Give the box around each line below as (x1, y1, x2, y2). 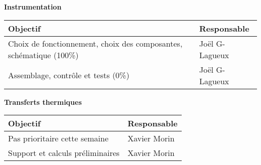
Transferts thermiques (4, 96, 82, 107)
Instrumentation (4, 2, 62, 12)
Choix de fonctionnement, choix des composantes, (8, 37, 183, 49)
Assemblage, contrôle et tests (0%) (8, 69, 129, 81)
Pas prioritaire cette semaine (8, 132, 109, 144)
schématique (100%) (8, 49, 79, 61)
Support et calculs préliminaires (8, 147, 120, 159)
